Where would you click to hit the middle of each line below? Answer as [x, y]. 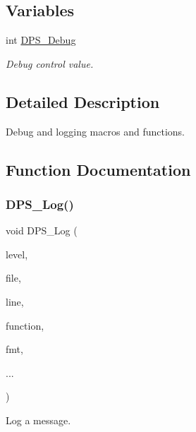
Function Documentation [98, 169]
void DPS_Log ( [42, 230]
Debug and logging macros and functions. [95, 131]
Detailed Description [83, 101]
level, [17, 254]
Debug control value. [50, 63]
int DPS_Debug [41, 40]
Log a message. [38, 420]
